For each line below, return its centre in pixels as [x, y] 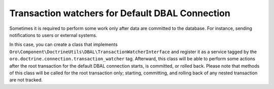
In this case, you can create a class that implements [63, 45]
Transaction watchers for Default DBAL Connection [120, 13]
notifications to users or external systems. [53, 35]
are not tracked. [26, 80]
